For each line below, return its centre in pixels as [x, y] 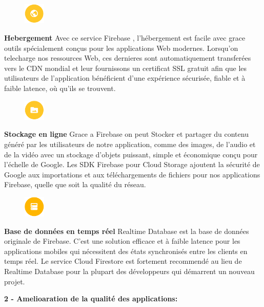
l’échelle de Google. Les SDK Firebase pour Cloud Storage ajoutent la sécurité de [132, 164]
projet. [15, 281]
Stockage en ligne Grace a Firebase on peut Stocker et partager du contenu [126, 134]
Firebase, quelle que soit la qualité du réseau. [75, 184]
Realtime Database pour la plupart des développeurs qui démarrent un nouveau [129, 271]
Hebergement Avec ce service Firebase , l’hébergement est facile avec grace [125, 38]
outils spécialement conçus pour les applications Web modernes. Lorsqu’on [121, 48]
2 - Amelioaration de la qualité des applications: [91, 299]
